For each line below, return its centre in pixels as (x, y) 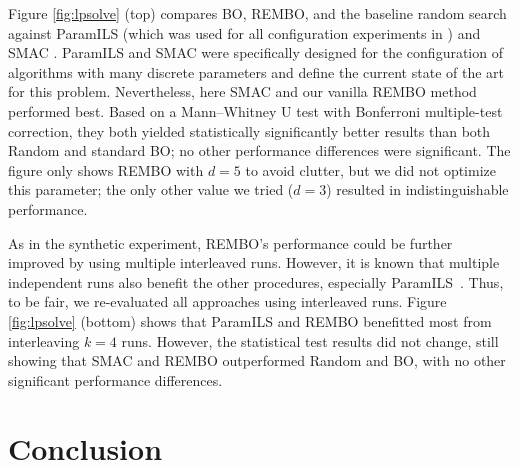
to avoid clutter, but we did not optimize (370, 169)
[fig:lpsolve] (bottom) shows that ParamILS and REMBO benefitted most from (250, 320)
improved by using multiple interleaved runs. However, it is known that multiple (254, 262)
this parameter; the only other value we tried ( (151, 189)
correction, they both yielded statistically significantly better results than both (249, 130)
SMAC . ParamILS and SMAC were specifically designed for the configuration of (255, 52)
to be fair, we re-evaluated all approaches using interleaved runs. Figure (227, 301)
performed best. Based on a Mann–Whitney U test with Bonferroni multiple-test (255, 110)
